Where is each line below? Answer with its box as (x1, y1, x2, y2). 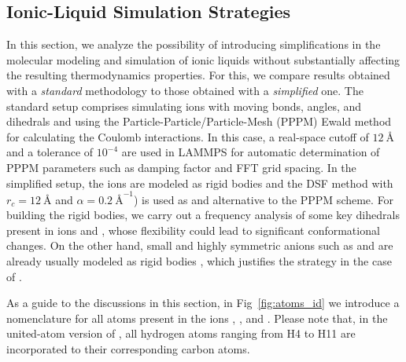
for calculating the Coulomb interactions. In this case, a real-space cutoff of (6, 128, 369, 144)
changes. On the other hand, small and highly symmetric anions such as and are (6, 237, 393, 254)
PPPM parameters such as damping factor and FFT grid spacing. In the (6, 159, 356, 175)
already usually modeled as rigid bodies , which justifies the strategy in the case (6, 253, 392, 269)
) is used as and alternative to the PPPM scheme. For (133, 191, 394, 207)
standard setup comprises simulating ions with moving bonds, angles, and (6, 97, 362, 114)
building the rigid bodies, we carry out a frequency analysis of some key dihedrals (6, 207, 400, 223)
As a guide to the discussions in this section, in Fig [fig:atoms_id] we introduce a (6, 294, 400, 311)
